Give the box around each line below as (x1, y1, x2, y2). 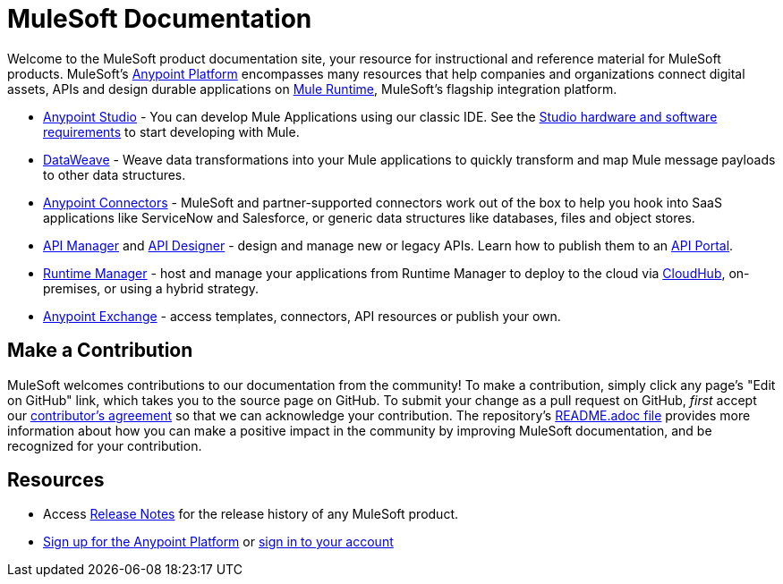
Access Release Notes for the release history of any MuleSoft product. (43, 506, 458, 522)
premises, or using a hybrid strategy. (43, 280, 260, 296)
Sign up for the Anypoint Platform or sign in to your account (43, 534, 394, 550)
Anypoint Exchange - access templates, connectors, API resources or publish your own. (43, 308, 561, 324)
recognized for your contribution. (7, 437, 202, 453)
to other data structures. (43, 166, 186, 182)
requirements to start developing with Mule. (43, 123, 300, 140)
